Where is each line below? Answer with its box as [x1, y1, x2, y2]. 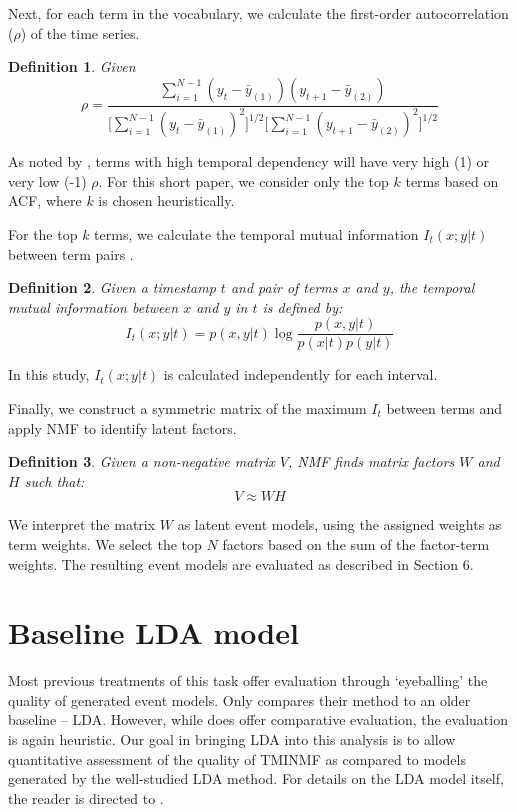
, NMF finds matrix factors [287, 451, 455, 472]
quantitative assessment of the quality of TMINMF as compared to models [8, 748, 466, 769]
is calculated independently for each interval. [163, 364, 438, 385]
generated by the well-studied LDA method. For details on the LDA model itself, [8, 768, 504, 789]
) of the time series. [20, 22, 140, 43]
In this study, [8, 364, 90, 385]
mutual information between [8, 296, 179, 317]
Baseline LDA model [8, 612, 299, 653]
